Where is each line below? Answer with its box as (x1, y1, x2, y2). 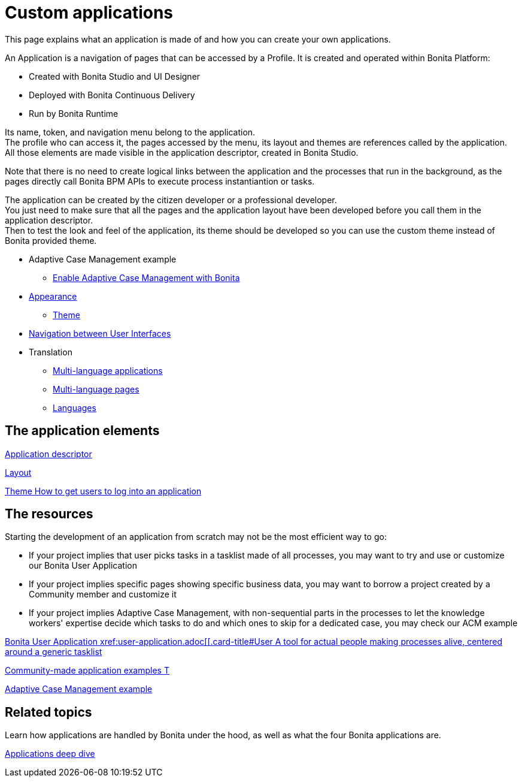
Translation (29, 346, 72, 357)
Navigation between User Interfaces (29, 328, 171, 339)
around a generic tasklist (5, 647, 102, 657)
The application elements (5, 423, 160, 439)
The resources (5, 506, 93, 522)
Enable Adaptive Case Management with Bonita (53, 272, 240, 283)
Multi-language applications (53, 365, 163, 376)
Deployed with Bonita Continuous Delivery (29, 89, 195, 100)
